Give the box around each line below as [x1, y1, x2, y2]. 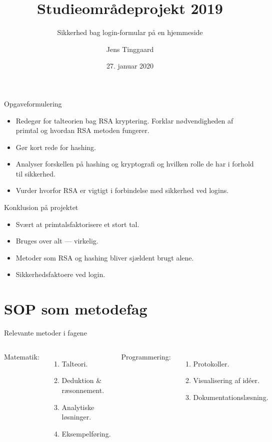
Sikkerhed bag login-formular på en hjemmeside [57, 27, 203, 37]
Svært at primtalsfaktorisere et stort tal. [15, 218, 139, 229]
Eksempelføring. [61, 428, 111, 438]
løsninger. [61, 411, 91, 422]
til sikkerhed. [15, 168, 55, 178]
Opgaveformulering [4, 98, 62, 108]
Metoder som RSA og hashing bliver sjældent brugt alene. [15, 252, 194, 262]
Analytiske [61, 401, 94, 412]
